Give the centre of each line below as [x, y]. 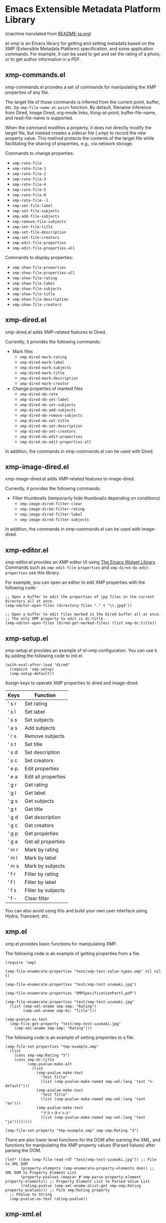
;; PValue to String [31, 1195]
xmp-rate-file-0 [29, 195]
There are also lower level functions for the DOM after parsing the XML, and [83, 1140]
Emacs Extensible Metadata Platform [83, 9]
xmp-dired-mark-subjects [45, 368]
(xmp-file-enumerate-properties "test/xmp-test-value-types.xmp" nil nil [83, 971]
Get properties [41, 833]
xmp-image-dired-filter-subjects [54, 520]
